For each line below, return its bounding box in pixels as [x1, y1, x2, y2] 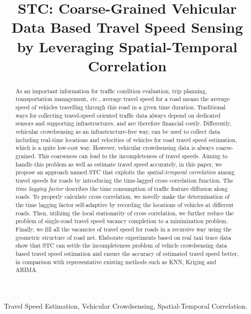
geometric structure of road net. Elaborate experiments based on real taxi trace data [15, 233, 231, 241]
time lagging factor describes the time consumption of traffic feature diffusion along [15, 184, 228, 192]
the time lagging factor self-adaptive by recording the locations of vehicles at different [15, 200, 234, 209]
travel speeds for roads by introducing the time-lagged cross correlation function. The [15, 176, 233, 184]
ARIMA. [15, 266, 38, 274]
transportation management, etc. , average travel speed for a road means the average [15, 95, 230, 103]
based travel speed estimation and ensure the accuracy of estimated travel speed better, [15, 249, 239, 257]
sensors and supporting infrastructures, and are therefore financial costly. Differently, [15, 119, 231, 127]
